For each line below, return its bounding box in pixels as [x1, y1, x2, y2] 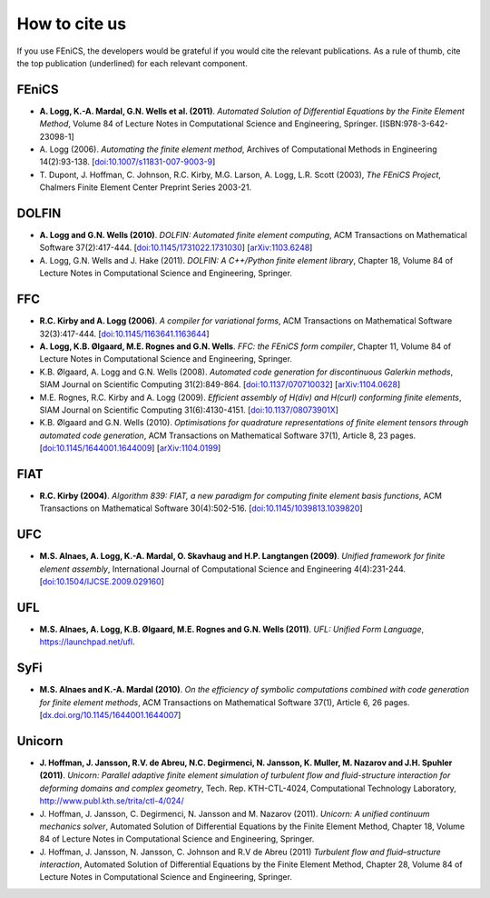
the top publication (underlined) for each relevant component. [16, 57, 249, 68]
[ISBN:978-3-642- [379, 118, 449, 129]
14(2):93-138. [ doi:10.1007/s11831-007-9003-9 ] [39, 156, 216, 167]
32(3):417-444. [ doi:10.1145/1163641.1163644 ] [39, 328, 210, 339]
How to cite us [16, 14, 127, 34]
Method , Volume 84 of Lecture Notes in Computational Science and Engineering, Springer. [39, 118, 378, 129]
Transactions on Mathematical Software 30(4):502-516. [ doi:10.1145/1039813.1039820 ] [39, 503, 363, 514]
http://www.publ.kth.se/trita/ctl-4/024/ [39, 795, 185, 806]
